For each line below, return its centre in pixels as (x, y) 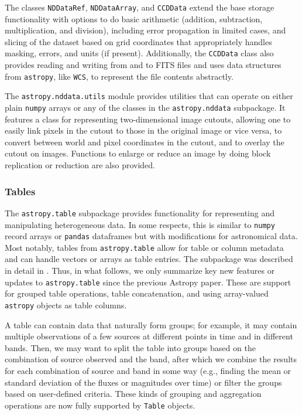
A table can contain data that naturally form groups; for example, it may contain (151, 324)
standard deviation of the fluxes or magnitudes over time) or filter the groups (143, 382)
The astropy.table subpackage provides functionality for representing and (140, 212)
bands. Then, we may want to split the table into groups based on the (130, 347)
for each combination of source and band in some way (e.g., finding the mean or (148, 370)
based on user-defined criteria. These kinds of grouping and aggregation (133, 394)
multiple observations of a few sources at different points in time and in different (149, 336)
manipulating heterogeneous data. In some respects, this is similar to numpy (140, 224)
